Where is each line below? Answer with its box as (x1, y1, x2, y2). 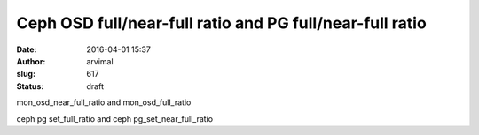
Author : (16, 56, 46, 66)
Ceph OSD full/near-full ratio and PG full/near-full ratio (16, 13, 428, 33)
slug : (16, 69, 35, 79)
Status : (16, 80, 44, 92)
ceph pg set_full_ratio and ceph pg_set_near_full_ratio (16, 113, 213, 124)
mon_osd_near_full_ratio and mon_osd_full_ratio (16, 97, 192, 108)
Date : (16, 44, 37, 55)
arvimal (86, 56, 114, 66)
